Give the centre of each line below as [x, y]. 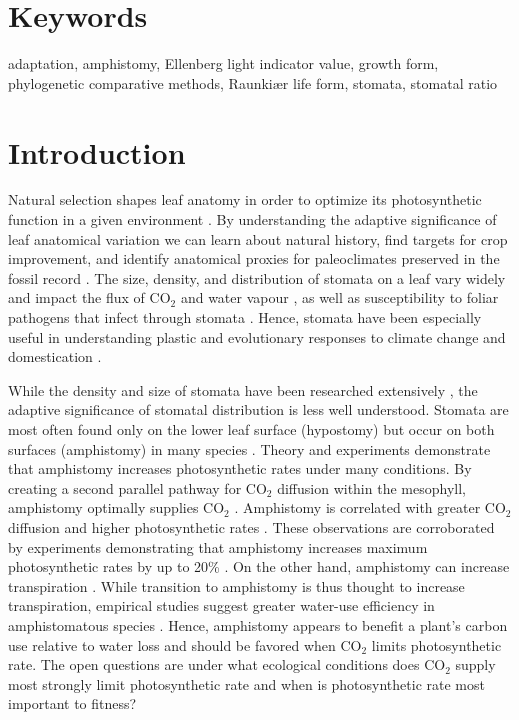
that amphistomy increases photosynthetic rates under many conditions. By [240, 468]
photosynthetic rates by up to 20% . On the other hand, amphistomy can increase [259, 566]
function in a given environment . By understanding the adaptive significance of [252, 219]
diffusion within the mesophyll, [371, 487]
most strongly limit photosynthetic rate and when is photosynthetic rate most [246, 683]
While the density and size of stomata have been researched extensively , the [243, 389]
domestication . [55, 356]
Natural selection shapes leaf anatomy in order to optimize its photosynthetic [245, 199]
